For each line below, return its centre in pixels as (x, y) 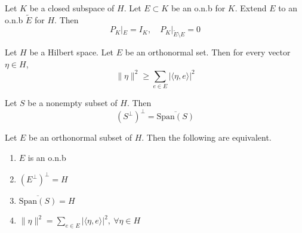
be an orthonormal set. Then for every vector (208, 52)
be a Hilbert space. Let (72, 52)
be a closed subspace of (72, 8)
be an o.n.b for (198, 8)
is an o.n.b (47, 157)
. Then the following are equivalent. (207, 137)
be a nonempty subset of (73, 103)
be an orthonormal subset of (80, 137)
